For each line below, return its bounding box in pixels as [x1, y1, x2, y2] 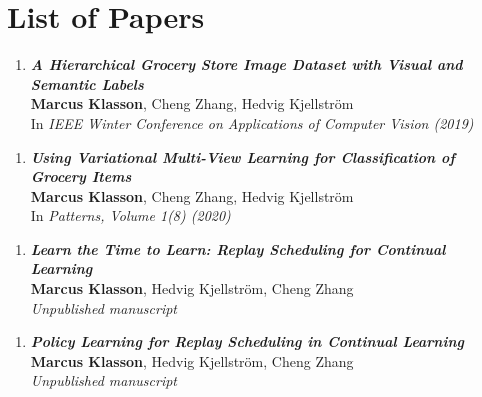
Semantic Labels [30, 73, 144, 94]
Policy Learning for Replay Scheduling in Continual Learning [30, 331, 464, 352]
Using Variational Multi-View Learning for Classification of [30, 146, 455, 167]
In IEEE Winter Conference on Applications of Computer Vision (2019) [30, 112, 474, 133]
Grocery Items [30, 166, 132, 187]
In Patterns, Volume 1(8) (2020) [30, 205, 231, 226]
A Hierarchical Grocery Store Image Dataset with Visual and [30, 54, 463, 75]
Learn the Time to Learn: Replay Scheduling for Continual [30, 238, 446, 259]
